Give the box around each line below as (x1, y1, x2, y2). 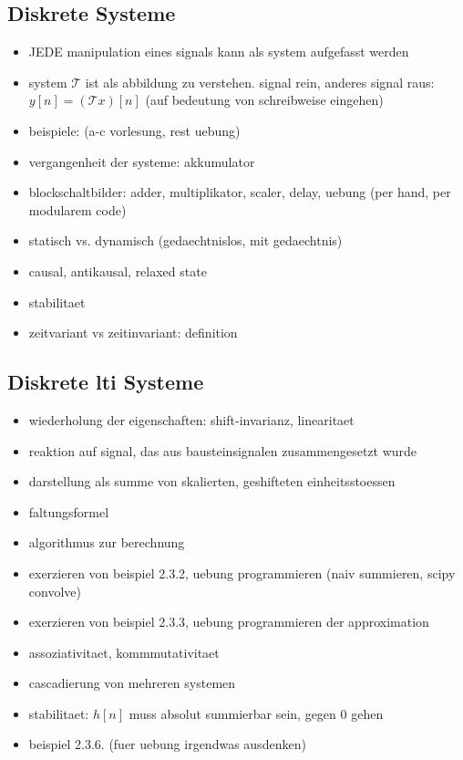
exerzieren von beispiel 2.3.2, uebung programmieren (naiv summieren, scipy (28, 563, 456, 582)
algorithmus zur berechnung (28, 533, 185, 552)
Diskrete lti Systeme (7, 368, 204, 396)
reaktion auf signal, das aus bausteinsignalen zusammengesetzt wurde (28, 441, 417, 460)
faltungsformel (28, 502, 109, 521)
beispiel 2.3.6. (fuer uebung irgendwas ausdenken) (28, 734, 306, 754)
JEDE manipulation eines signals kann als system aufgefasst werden (28, 42, 409, 61)
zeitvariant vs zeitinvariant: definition (28, 323, 238, 342)
